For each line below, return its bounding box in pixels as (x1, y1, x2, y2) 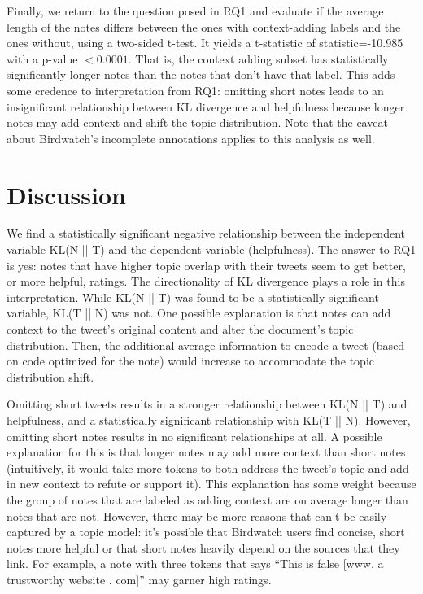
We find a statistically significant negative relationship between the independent (7, 225, 405, 242)
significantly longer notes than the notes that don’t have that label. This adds (7, 66, 395, 83)
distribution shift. (7, 368, 94, 385)
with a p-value (7, 50, 78, 67)
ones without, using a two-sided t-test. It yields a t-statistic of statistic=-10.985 (7, 34, 403, 51)
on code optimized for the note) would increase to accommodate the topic (7, 352, 375, 369)
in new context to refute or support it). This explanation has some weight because (7, 475, 416, 492)
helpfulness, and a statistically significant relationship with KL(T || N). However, (7, 412, 411, 428)
